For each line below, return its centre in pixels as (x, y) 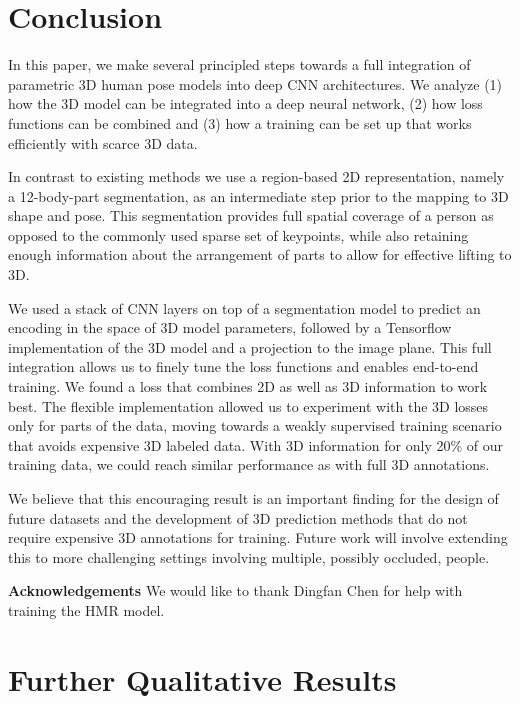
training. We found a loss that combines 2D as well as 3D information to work (248, 386)
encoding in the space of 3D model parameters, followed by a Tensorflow (230, 327)
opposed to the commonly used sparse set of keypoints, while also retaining (238, 234)
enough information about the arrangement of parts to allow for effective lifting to (260, 254)
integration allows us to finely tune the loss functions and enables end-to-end (243, 366)
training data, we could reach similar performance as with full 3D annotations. (249, 464)
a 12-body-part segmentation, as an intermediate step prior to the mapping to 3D (258, 195)
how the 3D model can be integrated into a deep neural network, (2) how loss (245, 103)
